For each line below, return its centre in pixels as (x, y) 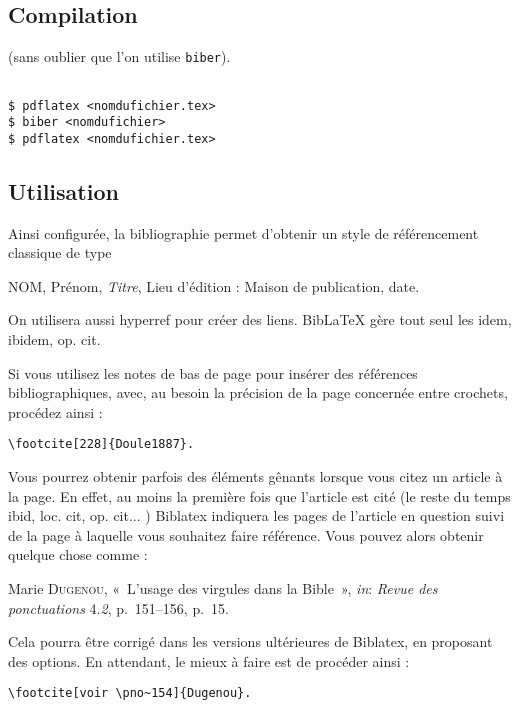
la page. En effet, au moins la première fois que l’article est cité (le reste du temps (259, 495)
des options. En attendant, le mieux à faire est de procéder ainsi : (209, 660)
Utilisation (63, 190)
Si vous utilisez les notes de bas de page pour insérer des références (213, 372)
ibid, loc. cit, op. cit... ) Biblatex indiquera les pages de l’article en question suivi (256, 515)
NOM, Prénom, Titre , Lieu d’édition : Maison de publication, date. (214, 285)
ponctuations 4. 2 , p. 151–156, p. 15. (118, 607)
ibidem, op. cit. (54, 339)
